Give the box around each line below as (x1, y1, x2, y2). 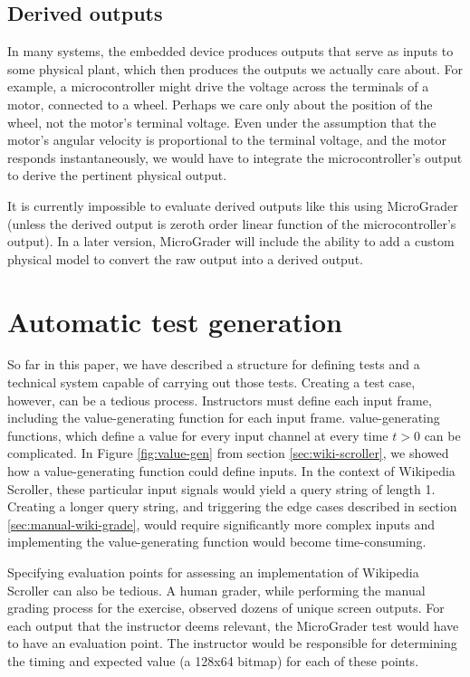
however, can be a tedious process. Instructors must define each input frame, (7, 390, 432, 409)
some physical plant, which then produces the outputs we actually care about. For (7, 59, 464, 78)
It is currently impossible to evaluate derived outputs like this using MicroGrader (7, 195, 458, 215)
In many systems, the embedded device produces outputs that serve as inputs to (7, 42, 454, 61)
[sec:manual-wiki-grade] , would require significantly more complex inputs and (7, 514, 436, 533)
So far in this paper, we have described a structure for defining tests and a (7, 355, 420, 374)
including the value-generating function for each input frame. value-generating (7, 408, 440, 427)
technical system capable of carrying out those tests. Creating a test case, (7, 373, 416, 392)
